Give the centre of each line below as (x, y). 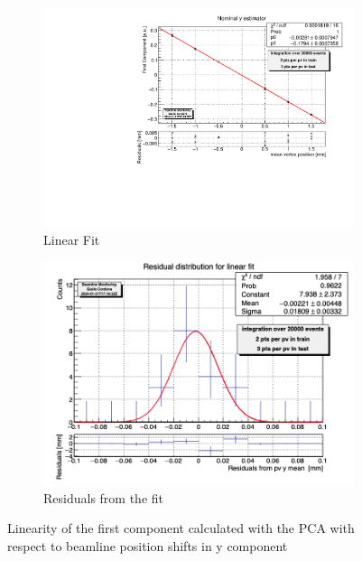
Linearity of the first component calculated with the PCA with (181, 528)
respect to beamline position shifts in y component (148, 545)
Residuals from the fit (103, 497)
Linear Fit (72, 239)
